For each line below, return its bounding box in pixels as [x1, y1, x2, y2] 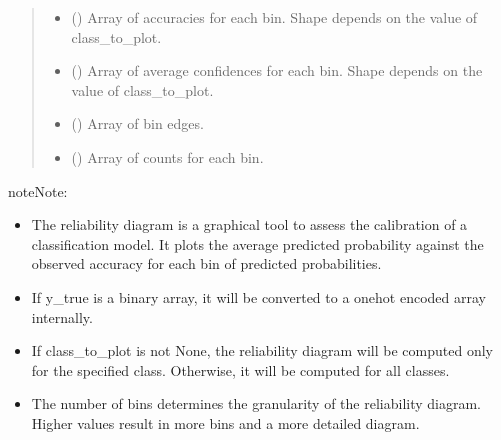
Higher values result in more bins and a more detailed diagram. [31, 412, 420, 433]
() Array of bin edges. [71, 113, 204, 134]
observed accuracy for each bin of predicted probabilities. [31, 253, 382, 274]
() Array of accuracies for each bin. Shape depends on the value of [71, 7, 478, 27]
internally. [31, 306, 93, 327]
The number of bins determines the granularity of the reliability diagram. [31, 393, 481, 414]
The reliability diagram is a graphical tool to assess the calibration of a [31, 214, 468, 235]
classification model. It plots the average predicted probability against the [31, 233, 484, 254]
